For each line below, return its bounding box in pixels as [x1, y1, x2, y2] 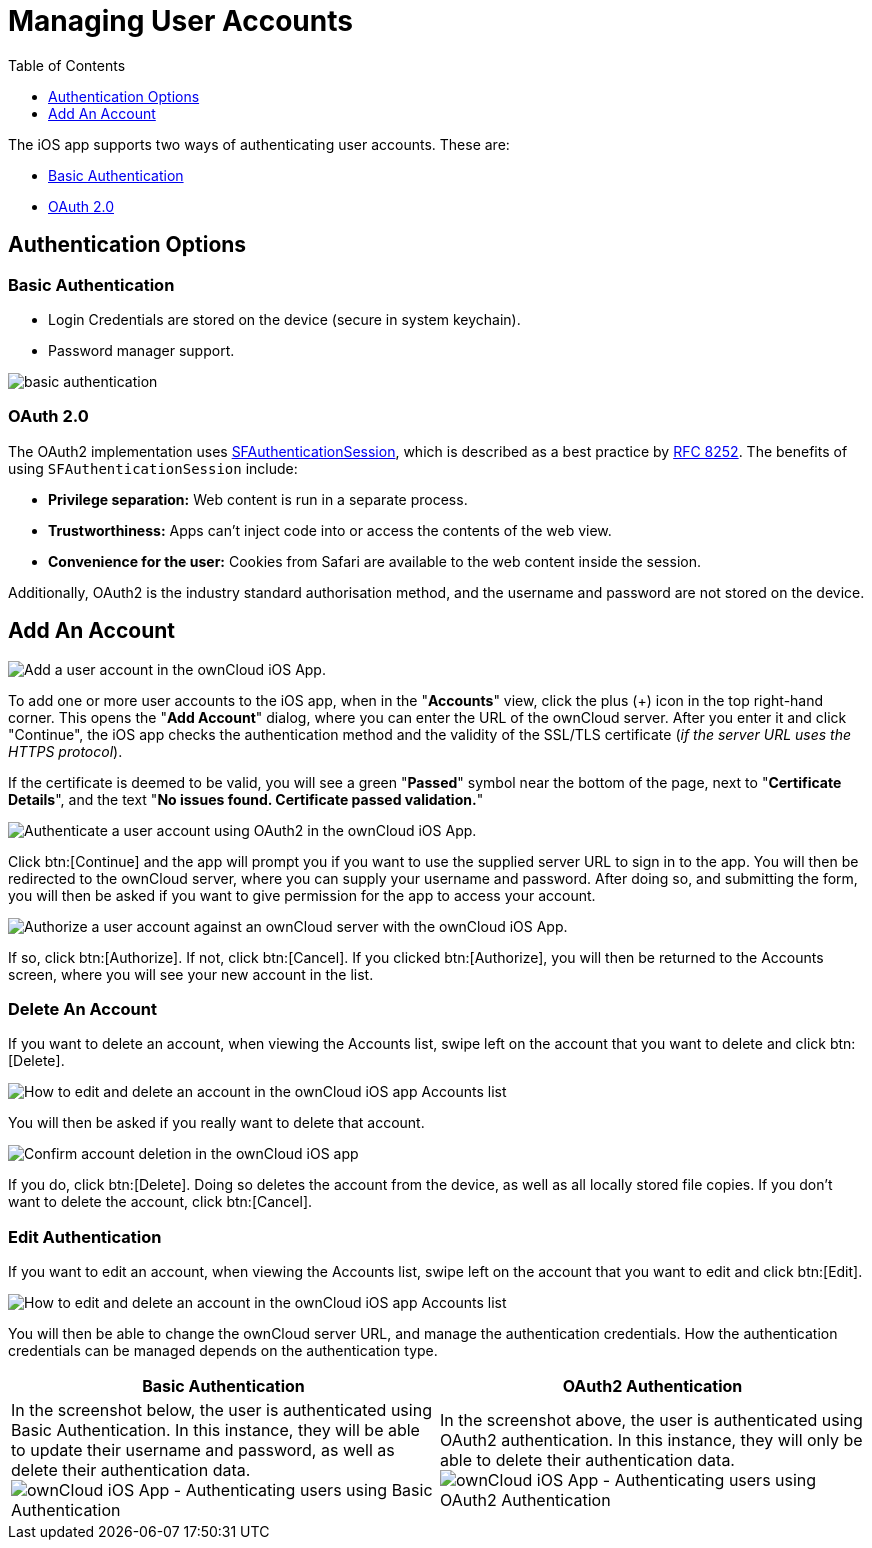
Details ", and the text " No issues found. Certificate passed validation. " [8, 790, 484, 808]
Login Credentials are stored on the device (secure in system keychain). [48, 310, 521, 328]
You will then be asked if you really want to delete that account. [8, 1114, 425, 1132]
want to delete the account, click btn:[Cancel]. [8, 1193, 313, 1211]
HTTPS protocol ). [8, 742, 123, 760]
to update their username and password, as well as [11, 1440, 395, 1461]
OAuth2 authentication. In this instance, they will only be [440, 1430, 863, 1451]
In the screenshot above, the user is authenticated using [440, 1410, 863, 1431]
